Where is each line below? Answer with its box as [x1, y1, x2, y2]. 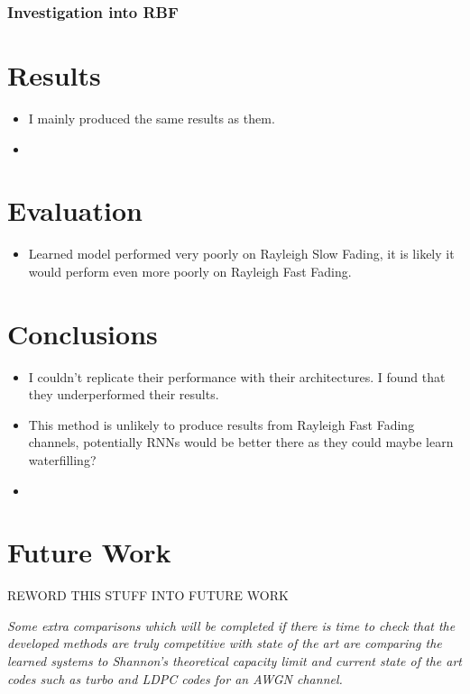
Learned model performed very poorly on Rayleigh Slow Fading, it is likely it [28, 244, 455, 263]
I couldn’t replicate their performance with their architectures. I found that [28, 367, 446, 386]
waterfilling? [28, 450, 97, 469]
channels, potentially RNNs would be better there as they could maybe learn [28, 433, 454, 452]
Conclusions [7, 315, 158, 352]
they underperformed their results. [28, 385, 219, 404]
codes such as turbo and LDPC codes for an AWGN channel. [7, 669, 343, 688]
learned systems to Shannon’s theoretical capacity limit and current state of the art [7, 652, 462, 671]
